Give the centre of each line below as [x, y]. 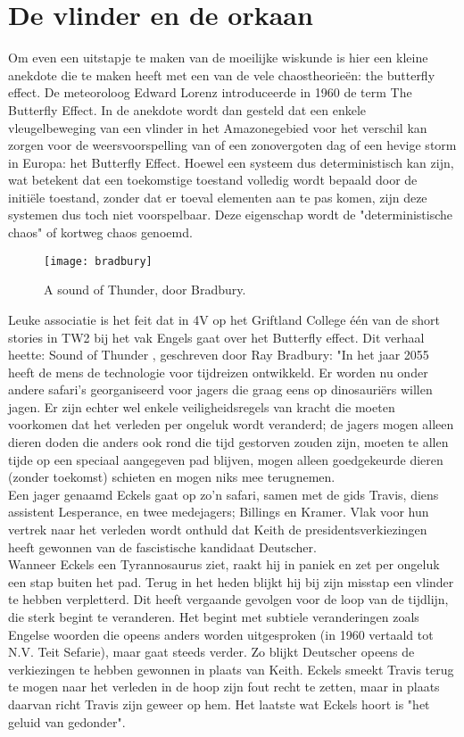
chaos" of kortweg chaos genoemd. [100, 232]
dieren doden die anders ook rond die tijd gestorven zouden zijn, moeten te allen [228, 442]
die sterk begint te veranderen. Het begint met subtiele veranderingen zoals [214, 617]
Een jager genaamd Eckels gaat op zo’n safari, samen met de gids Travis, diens [224, 494]
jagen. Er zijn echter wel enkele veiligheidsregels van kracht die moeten [202, 406]
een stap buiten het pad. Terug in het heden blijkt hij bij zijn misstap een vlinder [231, 581]
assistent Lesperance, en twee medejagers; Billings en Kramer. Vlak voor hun [219, 512]
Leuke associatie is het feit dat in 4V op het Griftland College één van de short [224, 319]
